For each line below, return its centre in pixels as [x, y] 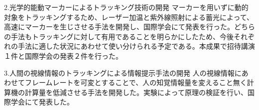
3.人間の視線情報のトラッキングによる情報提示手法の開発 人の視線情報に [123, 72]
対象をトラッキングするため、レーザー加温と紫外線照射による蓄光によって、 [129, 17]
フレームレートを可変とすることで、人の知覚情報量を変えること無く [136, 82]
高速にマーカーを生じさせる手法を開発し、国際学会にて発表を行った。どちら [129, 27]
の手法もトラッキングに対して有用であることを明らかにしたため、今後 [119, 36]
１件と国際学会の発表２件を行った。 [63, 55]
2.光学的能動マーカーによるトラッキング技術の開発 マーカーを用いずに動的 [126, 7]
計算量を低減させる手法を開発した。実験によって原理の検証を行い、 [136, 92]
